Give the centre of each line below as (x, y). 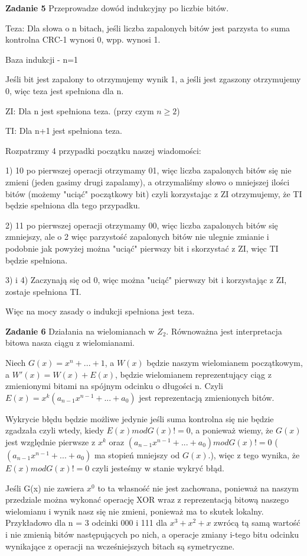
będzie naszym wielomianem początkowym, (225, 363)
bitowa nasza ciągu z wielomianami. (70, 343)
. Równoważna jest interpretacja (224, 331)
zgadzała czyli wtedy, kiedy (55, 430)
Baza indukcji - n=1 (42, 59)
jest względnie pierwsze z (50, 442)
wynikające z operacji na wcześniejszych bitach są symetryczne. (120, 546)
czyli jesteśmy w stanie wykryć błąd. (158, 468)
